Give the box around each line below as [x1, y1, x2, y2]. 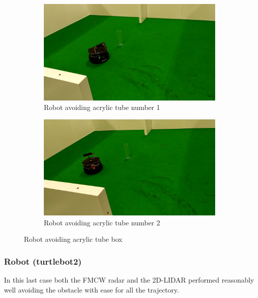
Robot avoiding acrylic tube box [24, 234, 123, 244]
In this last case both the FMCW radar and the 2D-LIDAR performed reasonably [4, 275, 255, 285]
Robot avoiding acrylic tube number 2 [44, 217, 160, 227]
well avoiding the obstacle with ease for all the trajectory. [4, 284, 179, 295]
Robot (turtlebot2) [4, 255, 82, 267]
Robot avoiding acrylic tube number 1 [44, 102, 160, 112]
